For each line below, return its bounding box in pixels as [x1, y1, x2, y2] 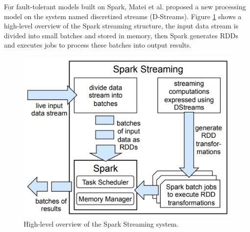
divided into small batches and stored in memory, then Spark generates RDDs [4, 30, 238, 40]
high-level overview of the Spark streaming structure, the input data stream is [4, 21, 239, 31]
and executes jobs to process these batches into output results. [4, 40, 192, 50]
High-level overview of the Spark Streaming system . [24, 219, 179, 229]
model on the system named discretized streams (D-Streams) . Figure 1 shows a [4, 11, 242, 21]
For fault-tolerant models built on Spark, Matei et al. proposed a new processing [4, 1, 246, 11]
